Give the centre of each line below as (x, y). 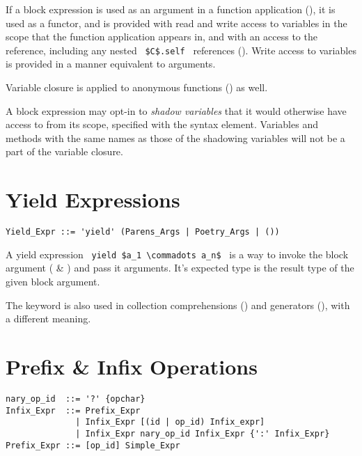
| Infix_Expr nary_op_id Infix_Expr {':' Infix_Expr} (203, 433)
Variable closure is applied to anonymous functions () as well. (137, 87)
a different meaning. (48, 319)
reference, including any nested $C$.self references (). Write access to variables (181, 50)
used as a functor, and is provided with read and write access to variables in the (176, 23)
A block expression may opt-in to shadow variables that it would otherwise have (176, 110)
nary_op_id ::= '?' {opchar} (76, 399)
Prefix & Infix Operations (132, 366)
